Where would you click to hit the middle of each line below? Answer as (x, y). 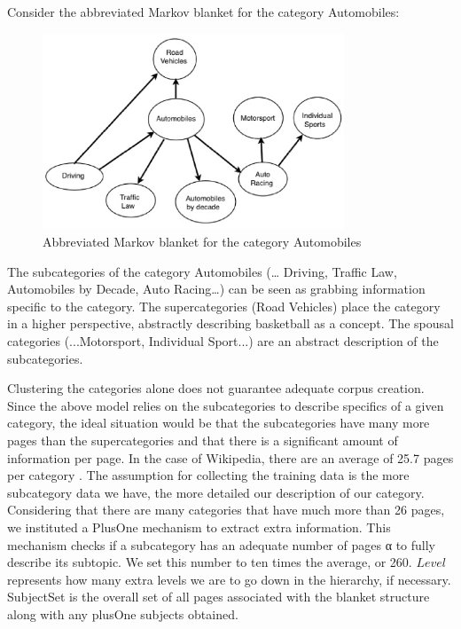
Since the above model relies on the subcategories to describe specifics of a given (226, 405)
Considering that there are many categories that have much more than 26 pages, (226, 510)
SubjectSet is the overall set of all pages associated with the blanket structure (219, 597)
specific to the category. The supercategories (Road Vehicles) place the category (224, 306)
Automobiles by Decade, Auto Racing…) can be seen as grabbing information (216, 289)
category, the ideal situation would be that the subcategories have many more (219, 423)
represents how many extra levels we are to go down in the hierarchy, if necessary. (229, 579)
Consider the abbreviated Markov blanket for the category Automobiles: (203, 12)
